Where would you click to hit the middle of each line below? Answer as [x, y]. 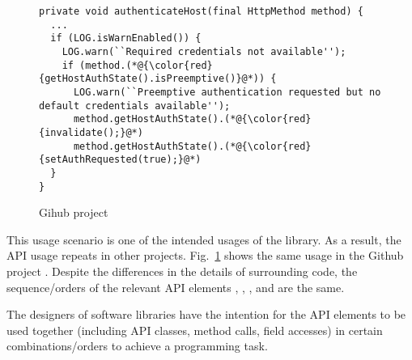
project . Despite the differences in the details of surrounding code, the [182, 271]
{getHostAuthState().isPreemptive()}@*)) [152, 79]
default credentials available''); [135, 106]
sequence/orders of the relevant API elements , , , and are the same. [176, 287]
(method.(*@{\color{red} [146, 65]
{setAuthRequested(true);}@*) [120, 160]
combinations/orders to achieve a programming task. [137, 346]
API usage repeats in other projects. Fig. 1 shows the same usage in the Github [205, 255]
